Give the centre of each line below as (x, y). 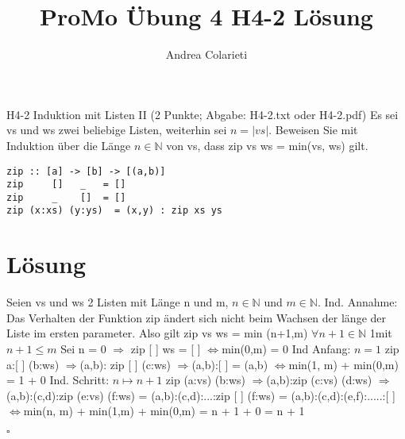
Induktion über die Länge (69, 145)
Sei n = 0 (83, 349)
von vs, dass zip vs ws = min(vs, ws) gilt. (267, 145)
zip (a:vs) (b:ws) (205, 380)
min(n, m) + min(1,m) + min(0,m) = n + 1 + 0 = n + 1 (164, 411)
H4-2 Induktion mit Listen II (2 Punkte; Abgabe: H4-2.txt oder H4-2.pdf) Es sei (202, 114)
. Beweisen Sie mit (313, 130)
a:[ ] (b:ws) (33, 364)
